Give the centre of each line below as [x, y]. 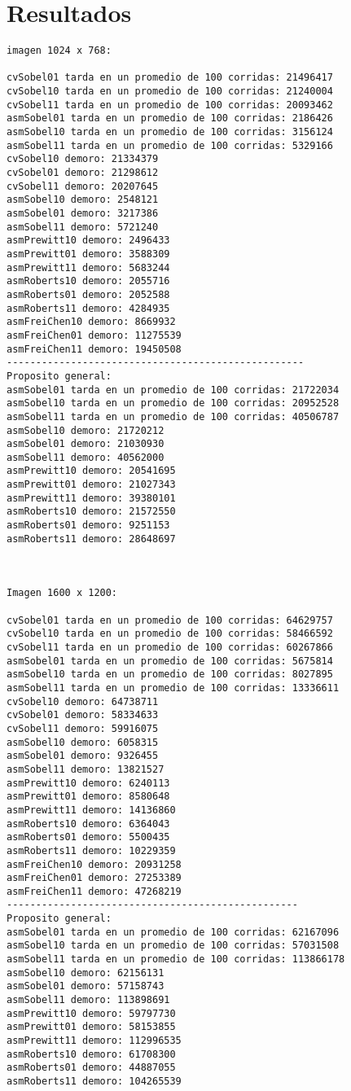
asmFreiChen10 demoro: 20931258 [94, 864]
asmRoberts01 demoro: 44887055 [91, 1068]
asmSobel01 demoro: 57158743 [86, 986]
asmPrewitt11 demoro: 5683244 [88, 267]
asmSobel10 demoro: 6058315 [83, 742]
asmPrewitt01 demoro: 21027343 [91, 485]
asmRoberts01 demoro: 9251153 [88, 526]
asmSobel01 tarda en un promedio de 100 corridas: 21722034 [173, 390]
